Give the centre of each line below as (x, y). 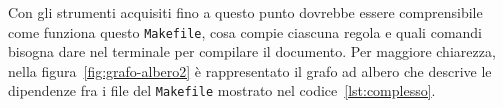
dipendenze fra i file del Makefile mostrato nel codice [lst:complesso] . (222, 90)
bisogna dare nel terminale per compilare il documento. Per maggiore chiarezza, (252, 51)
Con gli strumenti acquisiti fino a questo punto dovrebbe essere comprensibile (245, 12)
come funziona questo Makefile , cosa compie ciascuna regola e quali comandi (245, 31)
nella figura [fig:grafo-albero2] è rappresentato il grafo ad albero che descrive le (250, 70)
